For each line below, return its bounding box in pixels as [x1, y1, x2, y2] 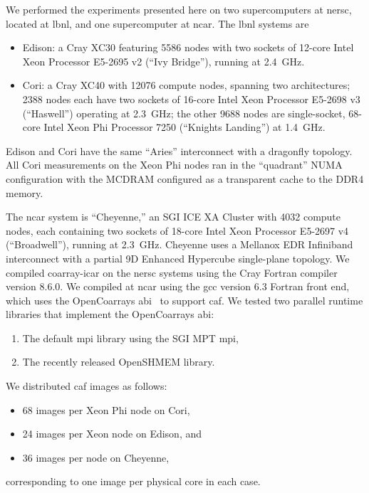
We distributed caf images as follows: [6, 378, 167, 393]
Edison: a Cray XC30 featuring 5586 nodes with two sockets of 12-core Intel [22, 40, 354, 55]
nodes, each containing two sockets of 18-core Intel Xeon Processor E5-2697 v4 [6, 223, 349, 238]
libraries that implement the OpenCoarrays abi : [6, 307, 214, 322]
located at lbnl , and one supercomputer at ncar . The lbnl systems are [6, 16, 309, 31]
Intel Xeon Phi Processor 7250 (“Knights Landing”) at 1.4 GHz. [43, 120, 326, 134]
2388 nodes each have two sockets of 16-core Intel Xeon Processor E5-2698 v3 [22, 91, 360, 106]
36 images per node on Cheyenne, [22, 450, 170, 465]
